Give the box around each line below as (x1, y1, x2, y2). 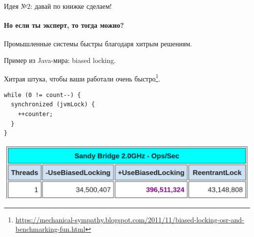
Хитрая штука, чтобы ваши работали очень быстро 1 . (4, 72, 161, 83)
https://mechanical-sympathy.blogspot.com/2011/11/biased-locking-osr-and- (15, 214, 244, 224)
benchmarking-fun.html (15, 224, 85, 234)
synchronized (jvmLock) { (11, 101, 95, 108)
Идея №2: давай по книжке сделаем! (4, 1, 112, 11)
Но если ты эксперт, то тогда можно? (4, 20, 124, 30)
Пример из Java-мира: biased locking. (4, 55, 116, 65)
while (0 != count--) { (4, 91, 81, 99)
